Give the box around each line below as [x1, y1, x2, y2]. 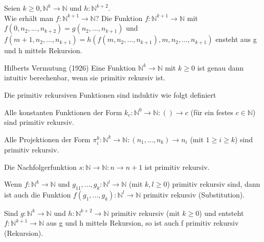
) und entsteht [199, 207, 244, 218]
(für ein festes [190, 106, 233, 117]
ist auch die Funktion [4, 189, 71, 200]
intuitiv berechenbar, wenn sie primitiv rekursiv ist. [4, 72, 166, 83]
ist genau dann [197, 62, 244, 73]
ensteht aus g [215, 34, 257, 45]
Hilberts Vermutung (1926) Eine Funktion [4, 62, 136, 73]
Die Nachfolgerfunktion [4, 161, 77, 172]
